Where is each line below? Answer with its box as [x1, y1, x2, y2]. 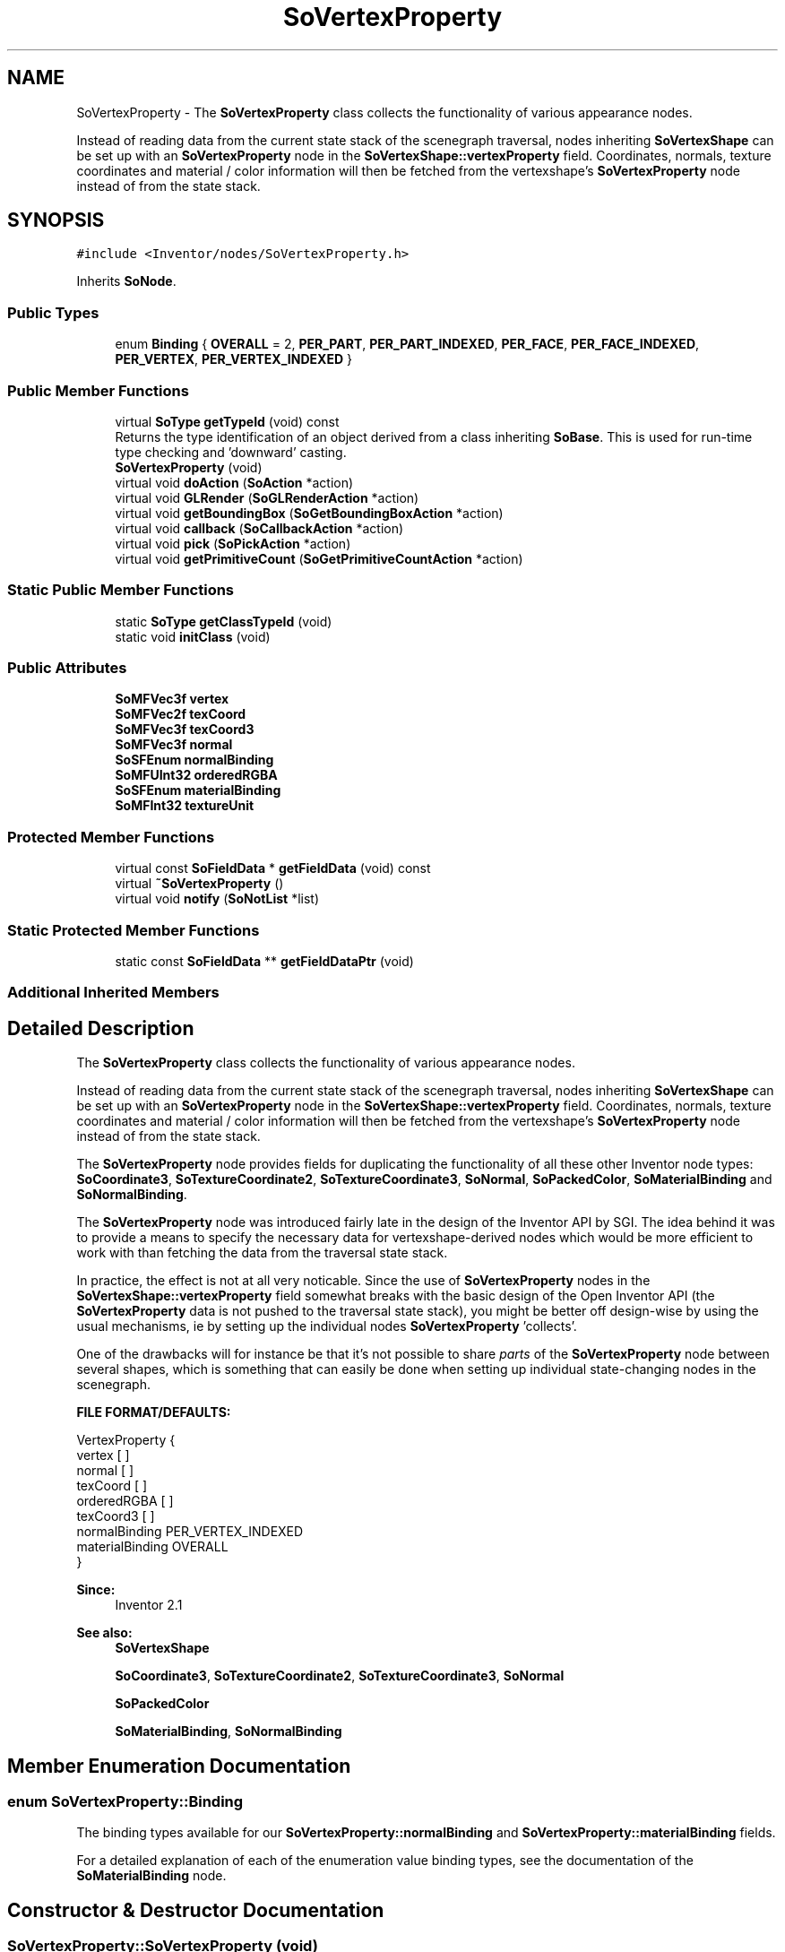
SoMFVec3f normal [115, 737, 233, 753]
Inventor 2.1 [115, 1597, 183, 1613]
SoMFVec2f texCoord [115, 706, 246, 722]
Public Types [7, 303, 99, 322]
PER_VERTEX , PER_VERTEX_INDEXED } [115, 351, 352, 367]
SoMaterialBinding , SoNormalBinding [115, 1723, 342, 1740]
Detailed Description [7, 1016, 194, 1040]
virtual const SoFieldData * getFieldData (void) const [115, 860, 431, 877]
